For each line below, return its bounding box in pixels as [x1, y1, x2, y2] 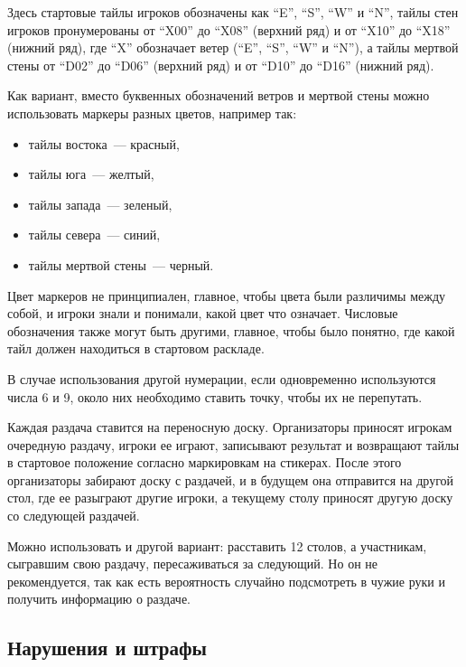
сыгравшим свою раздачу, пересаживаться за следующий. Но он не [7, 554, 377, 573]
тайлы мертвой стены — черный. [28, 255, 214, 274]
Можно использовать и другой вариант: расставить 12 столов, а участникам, [7, 536, 427, 555]
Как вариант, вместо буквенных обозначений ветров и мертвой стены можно [7, 86, 430, 105]
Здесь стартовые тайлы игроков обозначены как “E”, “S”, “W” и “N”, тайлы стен [7, 3, 459, 21]
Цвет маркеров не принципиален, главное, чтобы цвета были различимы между [7, 286, 446, 305]
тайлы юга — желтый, [28, 164, 154, 183]
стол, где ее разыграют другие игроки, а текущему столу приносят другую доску [7, 488, 453, 507]
